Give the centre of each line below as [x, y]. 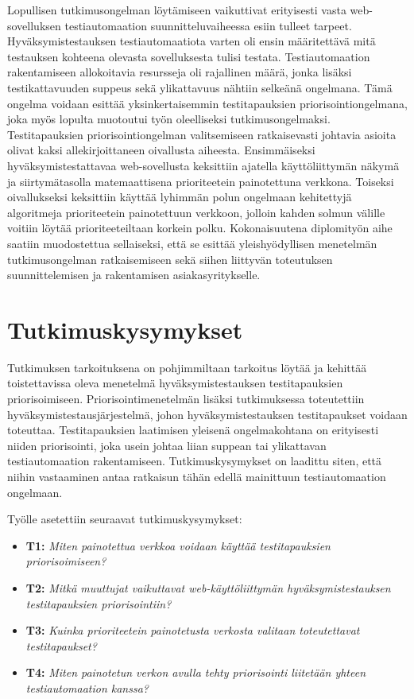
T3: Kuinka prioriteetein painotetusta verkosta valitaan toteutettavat [193, 630]
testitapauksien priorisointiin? [99, 603]
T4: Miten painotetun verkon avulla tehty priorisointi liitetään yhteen [196, 672]
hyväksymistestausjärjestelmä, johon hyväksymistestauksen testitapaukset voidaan [207, 414]
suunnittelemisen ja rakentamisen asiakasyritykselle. [134, 275]
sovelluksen [34, 25]
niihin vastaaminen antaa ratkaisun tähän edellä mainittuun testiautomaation [197, 476]
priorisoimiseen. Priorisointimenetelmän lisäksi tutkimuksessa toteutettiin [186, 398]
